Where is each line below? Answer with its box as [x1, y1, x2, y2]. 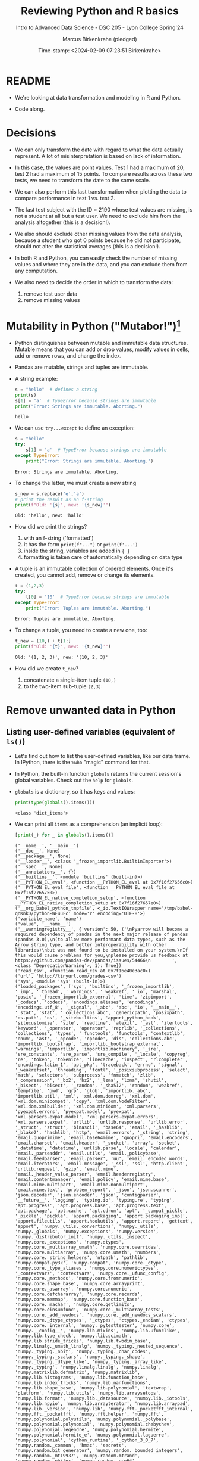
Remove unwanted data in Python [6, 703, 176, 717]
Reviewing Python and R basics [20, 4, 179, 18]
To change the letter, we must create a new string [14, 479, 137, 486]
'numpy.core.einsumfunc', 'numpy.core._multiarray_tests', [14, 1307, 165, 1313]
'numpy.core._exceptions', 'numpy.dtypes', [14, 1239, 125, 1245]
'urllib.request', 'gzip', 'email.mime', [14, 1166, 119, 1172]
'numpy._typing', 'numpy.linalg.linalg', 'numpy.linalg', [14, 1364, 162, 1370]
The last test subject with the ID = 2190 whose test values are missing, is [14, 206, 193, 213]
